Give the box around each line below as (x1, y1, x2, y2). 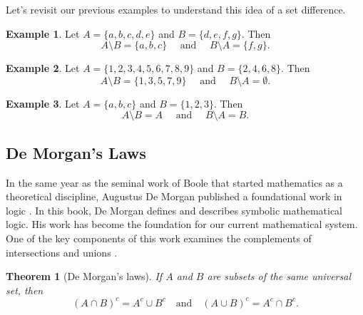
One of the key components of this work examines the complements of (6, 230, 312, 245)
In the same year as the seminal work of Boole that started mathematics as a (6, 175, 343, 190)
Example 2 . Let (6, 61, 80, 76)
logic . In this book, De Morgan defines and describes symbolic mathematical (6, 202, 342, 217)
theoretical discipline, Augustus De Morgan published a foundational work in (6, 189, 342, 204)
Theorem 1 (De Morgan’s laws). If (6, 269, 163, 284)
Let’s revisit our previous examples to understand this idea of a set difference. (6, 2, 346, 16)
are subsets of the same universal (207, 269, 351, 284)
